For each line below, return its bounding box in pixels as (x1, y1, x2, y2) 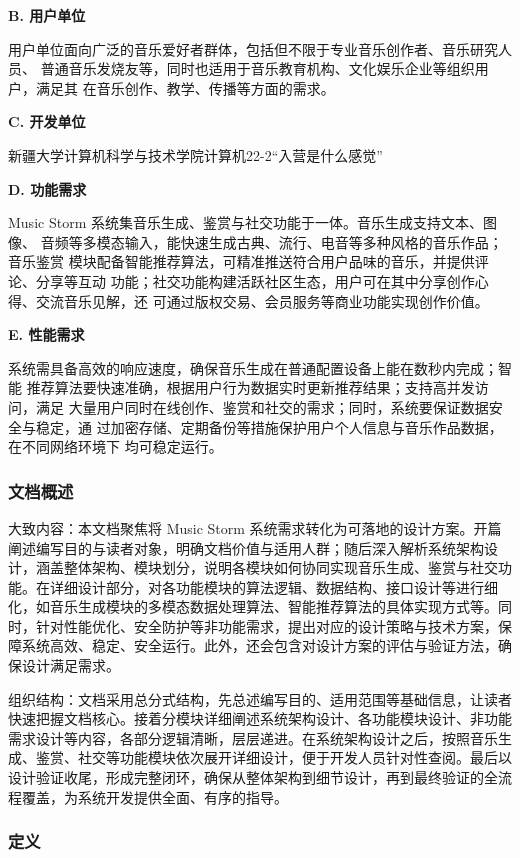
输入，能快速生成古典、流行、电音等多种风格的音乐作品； (124, 231, 503, 252)
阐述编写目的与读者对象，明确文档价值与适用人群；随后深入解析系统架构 (8, 537, 484, 558)
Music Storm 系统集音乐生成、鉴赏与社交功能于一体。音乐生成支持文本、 (8, 212, 483, 233)
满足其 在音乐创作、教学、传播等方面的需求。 (35, 77, 335, 98)
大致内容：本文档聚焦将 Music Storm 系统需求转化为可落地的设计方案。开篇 (8, 517, 502, 538)
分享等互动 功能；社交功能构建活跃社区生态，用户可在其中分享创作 (35, 270, 475, 291)
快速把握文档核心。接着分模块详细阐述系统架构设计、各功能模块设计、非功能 (8, 708, 512, 729)
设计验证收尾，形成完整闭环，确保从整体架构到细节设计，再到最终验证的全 (8, 767, 498, 788)
